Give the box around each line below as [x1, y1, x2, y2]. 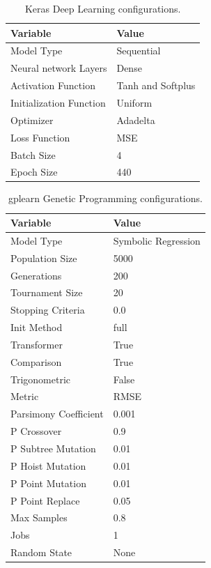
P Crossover [10, 424, 62, 438]
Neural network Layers [10, 61, 107, 75]
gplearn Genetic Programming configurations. [8, 191, 203, 206]
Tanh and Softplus [116, 78, 196, 93]
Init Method [10, 320, 63, 335]
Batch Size [10, 147, 56, 162]
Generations [10, 268, 62, 282]
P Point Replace [10, 493, 80, 507]
